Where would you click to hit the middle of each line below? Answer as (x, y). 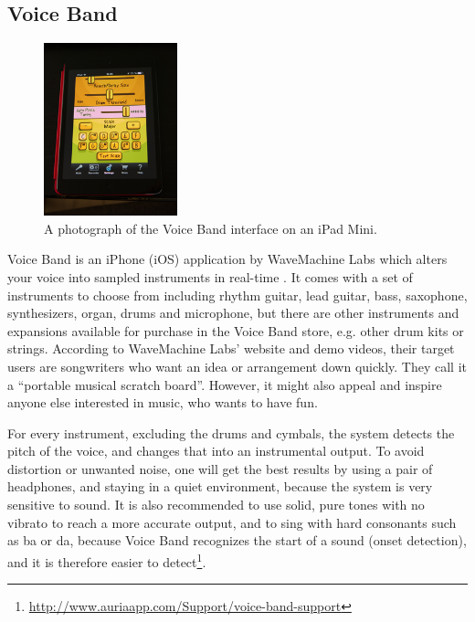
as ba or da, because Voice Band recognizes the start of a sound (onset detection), (237, 540)
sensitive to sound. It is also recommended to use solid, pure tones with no (216, 505)
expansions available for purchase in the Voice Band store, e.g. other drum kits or (236, 330)
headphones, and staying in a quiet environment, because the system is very (220, 486)
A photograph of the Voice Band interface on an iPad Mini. (211, 228)
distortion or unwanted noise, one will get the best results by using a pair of (220, 468)
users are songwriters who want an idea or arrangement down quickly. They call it (237, 366)
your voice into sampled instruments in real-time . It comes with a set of (210, 276)
